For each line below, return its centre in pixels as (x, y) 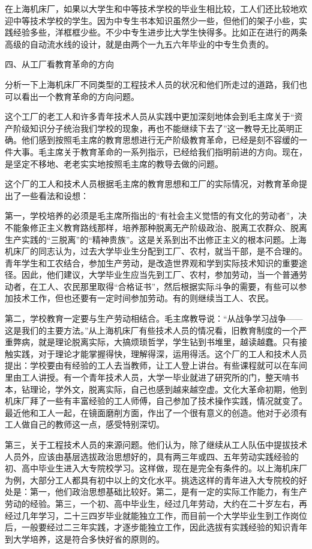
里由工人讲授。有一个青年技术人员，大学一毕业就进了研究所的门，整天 (143, 377)
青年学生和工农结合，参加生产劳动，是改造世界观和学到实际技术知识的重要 (152, 262)
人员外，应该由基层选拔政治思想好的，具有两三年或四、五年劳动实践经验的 (152, 456)
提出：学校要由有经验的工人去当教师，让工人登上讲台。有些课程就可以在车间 (156, 365)
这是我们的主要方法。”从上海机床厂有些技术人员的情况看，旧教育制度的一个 (152, 330)
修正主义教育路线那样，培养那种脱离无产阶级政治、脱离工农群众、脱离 (168, 227)
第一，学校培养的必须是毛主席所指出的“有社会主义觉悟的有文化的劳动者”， (152, 216)
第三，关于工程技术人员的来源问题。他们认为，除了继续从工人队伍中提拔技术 (156, 444)
